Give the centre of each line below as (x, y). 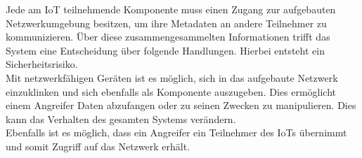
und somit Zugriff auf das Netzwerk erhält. (98, 146)
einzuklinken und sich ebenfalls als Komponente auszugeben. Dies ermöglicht (171, 91)
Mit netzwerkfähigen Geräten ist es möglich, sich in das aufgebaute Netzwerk (172, 77)
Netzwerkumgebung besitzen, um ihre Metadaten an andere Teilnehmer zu (166, 23)
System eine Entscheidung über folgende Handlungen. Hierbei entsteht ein (165, 50)
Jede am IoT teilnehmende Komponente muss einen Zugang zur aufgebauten (171, 9)
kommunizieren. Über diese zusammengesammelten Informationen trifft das (168, 37)
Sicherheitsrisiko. (42, 64)
